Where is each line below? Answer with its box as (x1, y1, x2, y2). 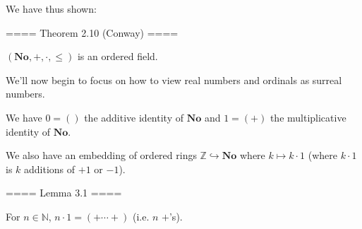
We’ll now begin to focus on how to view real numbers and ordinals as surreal (6, 72, 342, 87)
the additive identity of (84, 110, 183, 124)
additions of (24, 161, 76, 176)
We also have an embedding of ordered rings (6, 148, 197, 163)
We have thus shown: (6, 1, 97, 16)
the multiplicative (270, 110, 346, 124)
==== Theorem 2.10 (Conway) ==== (6, 25, 179, 40)
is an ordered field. (77, 49, 158, 64)
